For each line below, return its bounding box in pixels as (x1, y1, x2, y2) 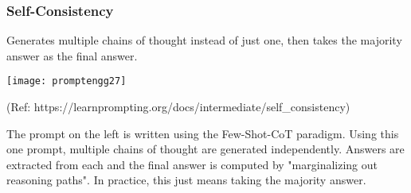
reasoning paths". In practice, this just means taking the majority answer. (6, 172, 366, 188)
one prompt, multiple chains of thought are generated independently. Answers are (6, 141, 405, 157)
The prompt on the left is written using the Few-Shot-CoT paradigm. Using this (6, 125, 399, 141)
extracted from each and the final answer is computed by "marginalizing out (6, 156, 378, 172)
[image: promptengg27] (6, 75, 127, 87)
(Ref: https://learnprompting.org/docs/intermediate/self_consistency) (6, 98, 350, 115)
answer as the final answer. (6, 47, 138, 64)
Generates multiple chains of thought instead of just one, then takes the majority (6, 32, 402, 48)
